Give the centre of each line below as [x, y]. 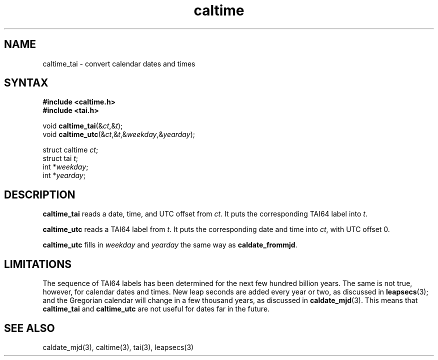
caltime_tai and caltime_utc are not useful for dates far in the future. [156, 309]
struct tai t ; [60, 158]
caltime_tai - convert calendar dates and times [119, 63]
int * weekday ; [65, 167]
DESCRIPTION [40, 194]
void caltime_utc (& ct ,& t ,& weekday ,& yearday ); [119, 134]
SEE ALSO [29, 328]
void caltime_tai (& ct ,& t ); [83, 126]
